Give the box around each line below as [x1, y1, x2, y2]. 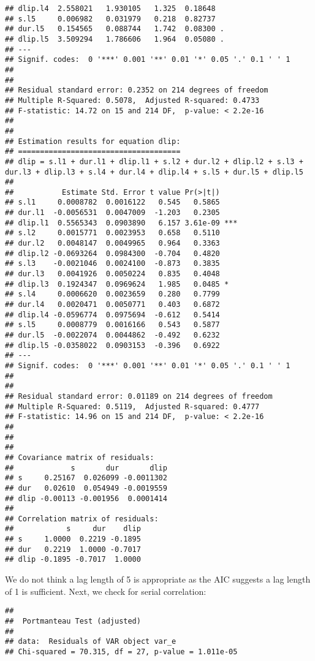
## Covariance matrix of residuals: [5, 453, 154, 462]
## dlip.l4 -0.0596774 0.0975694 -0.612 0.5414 [5, 310, 220, 319]
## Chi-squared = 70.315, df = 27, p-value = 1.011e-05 [5, 647, 238, 656]
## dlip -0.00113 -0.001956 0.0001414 [5, 494, 167, 503]
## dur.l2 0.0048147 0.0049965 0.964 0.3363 [5, 239, 220, 248]
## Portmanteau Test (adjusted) [5, 616, 141, 625]
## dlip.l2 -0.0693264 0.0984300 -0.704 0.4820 [5, 249, 220, 258]
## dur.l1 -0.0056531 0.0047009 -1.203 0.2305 [5, 208, 220, 217]
